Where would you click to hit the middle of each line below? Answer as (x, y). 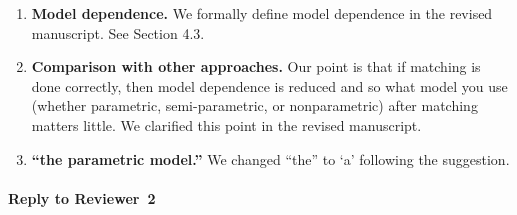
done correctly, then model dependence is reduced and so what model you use (269, 85)
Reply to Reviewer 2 (82, 197)
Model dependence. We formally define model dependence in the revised (262, 13)
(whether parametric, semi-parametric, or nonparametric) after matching (254, 105)
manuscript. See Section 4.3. (118, 32)
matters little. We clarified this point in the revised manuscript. (226, 124)
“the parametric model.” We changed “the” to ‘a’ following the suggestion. (270, 158)
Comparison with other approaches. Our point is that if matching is (256, 66)
